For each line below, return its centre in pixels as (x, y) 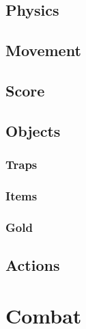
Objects (33, 130)
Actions (33, 265)
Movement (43, 50)
